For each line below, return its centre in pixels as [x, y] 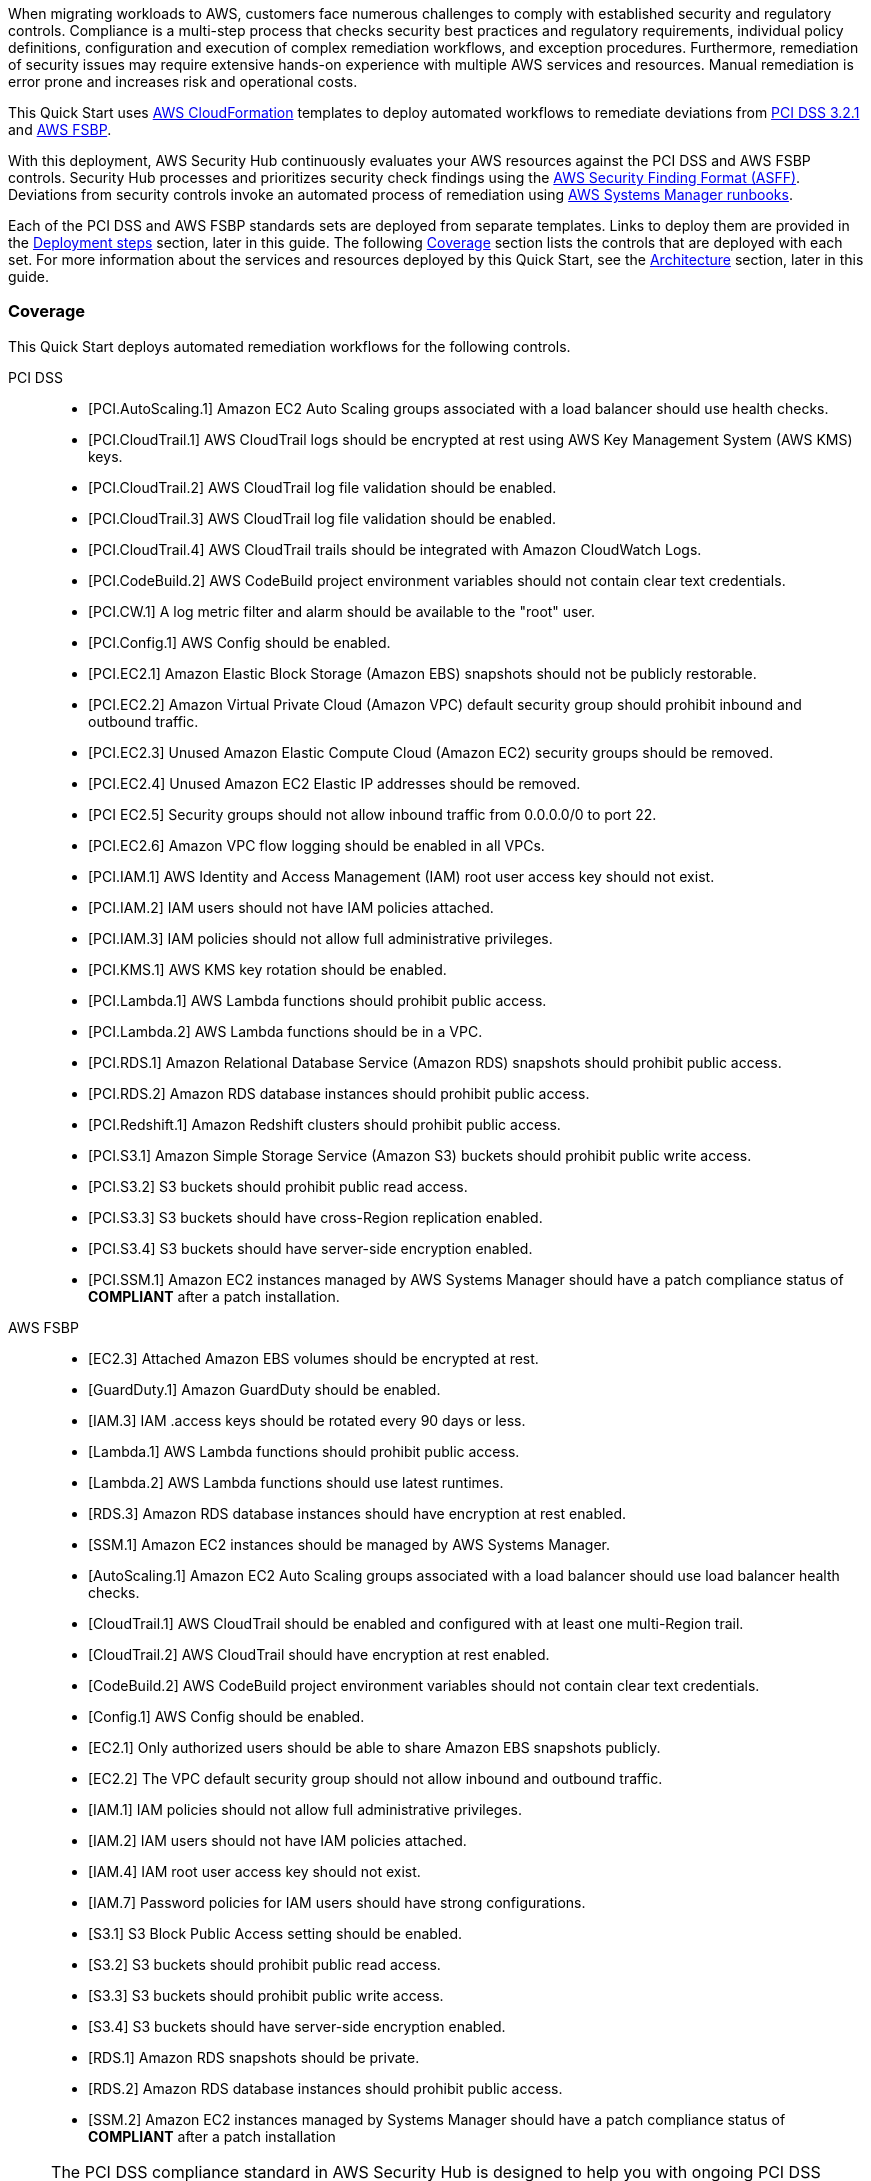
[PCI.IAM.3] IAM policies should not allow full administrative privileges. [320, 938]
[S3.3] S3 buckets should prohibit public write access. [266, 1995]
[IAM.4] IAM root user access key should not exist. [254, 1871]
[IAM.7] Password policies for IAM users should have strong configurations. [337, 1902]
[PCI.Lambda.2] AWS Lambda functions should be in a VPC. [285, 1031]
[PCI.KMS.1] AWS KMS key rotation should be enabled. [267, 969]
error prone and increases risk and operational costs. [183, 81]
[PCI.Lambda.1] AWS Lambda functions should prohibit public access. [317, 1000]
